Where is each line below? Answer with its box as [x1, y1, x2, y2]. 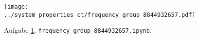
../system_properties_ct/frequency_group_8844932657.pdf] [4, 11, 196, 18]
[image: [4, 3, 29, 10]
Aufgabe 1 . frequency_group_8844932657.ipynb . [4, 25, 152, 35]
